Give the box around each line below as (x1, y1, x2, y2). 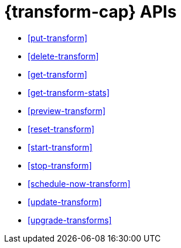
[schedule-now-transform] (28, 178, 131, 189)
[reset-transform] (28, 123, 95, 134)
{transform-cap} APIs (4, 2, 177, 22)
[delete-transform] (28, 51, 99, 61)
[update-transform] (28, 196, 102, 207)
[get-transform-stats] (28, 87, 110, 98)
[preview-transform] (28, 105, 106, 116)
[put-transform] (28, 32, 88, 43)
